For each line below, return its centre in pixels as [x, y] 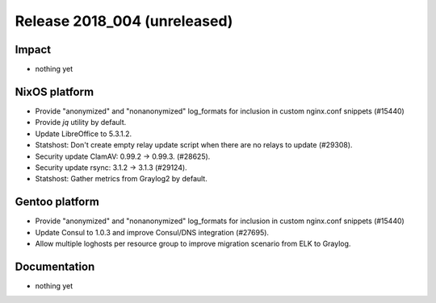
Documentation [55, 266]
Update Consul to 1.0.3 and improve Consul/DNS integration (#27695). [152, 232]
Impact [33, 50]
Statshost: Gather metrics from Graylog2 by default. [121, 179]
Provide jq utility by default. [81, 122]
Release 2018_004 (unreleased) [124, 21]
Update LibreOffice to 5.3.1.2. [84, 134]
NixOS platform [55, 91]
